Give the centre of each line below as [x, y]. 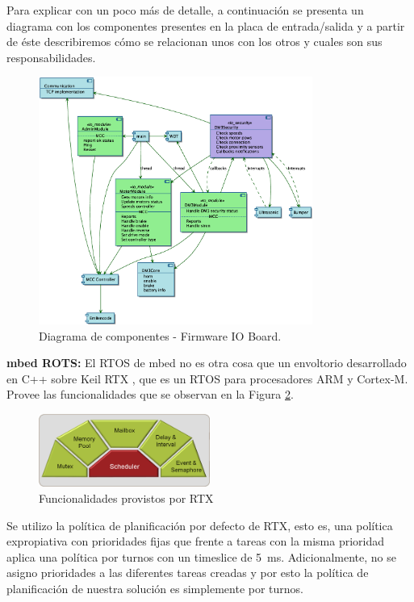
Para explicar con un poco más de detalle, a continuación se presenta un [185, 10]
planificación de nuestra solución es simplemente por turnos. [155, 588]
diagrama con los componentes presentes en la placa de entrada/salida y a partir [206, 25]
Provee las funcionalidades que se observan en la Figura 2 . [150, 394]
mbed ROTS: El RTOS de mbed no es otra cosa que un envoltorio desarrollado [207, 363]
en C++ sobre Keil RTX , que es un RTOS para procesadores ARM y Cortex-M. [207, 378]
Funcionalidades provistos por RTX [126, 497]
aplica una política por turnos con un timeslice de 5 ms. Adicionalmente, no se [201, 556]
